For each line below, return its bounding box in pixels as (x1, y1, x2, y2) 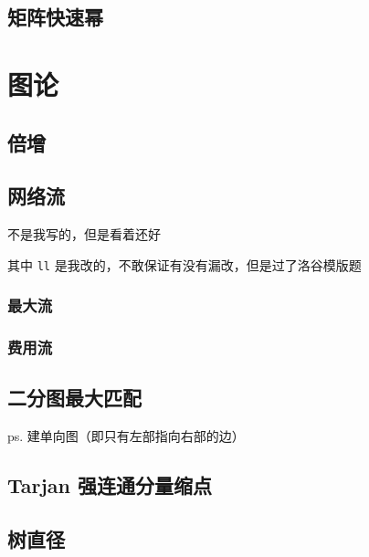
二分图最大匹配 (7, 384, 142, 412)
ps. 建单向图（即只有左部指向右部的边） (7, 426, 245, 446)
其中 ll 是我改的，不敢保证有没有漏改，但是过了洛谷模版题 (7, 255, 362, 274)
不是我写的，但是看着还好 (7, 225, 161, 244)
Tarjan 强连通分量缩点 (7, 471, 213, 499)
